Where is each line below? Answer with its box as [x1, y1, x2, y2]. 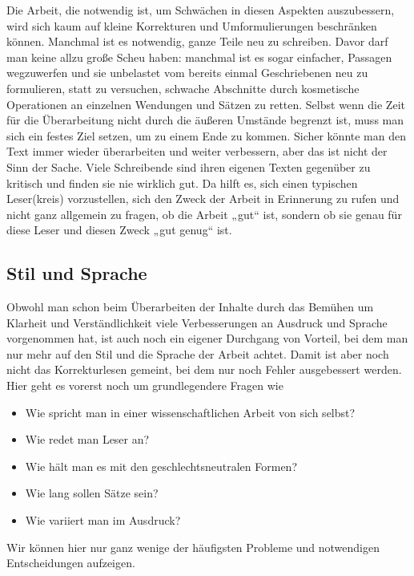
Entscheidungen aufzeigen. [6, 554, 135, 571]
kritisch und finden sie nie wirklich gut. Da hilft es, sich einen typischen [6, 174, 358, 191]
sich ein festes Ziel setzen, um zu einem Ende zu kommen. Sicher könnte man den [6, 127, 407, 144]
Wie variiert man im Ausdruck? [25, 512, 181, 529]
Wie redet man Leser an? [25, 431, 150, 448]
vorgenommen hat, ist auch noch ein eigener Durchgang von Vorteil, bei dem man [6, 330, 408, 347]
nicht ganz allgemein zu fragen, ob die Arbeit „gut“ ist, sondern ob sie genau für [6, 205, 402, 222]
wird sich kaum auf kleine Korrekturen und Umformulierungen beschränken [6, 17, 377, 34]
